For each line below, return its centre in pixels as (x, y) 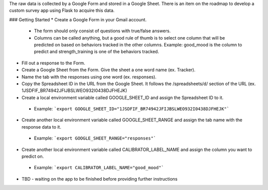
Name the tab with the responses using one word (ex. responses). (89, 77)
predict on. (33, 156)
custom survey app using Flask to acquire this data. (62, 10)
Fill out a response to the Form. (53, 63)
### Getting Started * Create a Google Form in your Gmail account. (78, 19)
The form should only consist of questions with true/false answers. (102, 31)
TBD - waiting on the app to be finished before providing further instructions (100, 179)
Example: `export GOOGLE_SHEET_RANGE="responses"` (95, 138)
